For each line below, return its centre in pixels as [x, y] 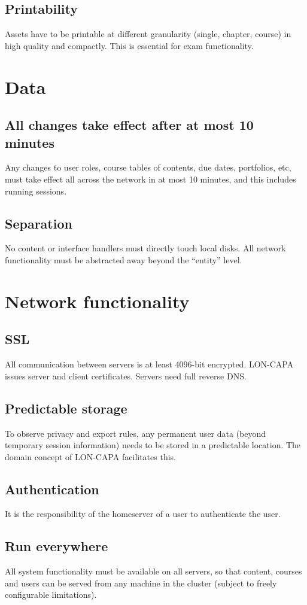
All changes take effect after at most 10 [129, 125]
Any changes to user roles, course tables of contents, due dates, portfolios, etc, [148, 167]
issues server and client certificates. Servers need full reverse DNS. [126, 376]
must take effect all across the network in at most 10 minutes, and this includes [151, 179]
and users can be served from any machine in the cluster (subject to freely [141, 583]
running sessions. [36, 191]
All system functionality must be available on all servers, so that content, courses [153, 571]
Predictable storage [66, 408]
